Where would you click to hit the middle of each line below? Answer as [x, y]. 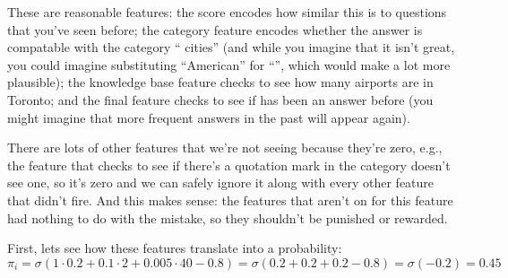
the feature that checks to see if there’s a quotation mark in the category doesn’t [229, 165]
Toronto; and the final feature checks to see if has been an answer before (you [220, 99]
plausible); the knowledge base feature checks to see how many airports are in [220, 82]
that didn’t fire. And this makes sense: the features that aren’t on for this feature [230, 200]
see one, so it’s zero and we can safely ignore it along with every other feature [221, 182]
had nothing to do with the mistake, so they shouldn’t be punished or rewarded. [228, 217]
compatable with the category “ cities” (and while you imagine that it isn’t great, [231, 47]
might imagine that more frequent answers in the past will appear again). [209, 117]
